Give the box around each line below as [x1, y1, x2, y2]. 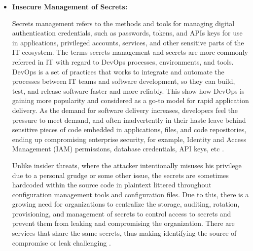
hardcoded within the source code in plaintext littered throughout [12, 179, 212, 190]
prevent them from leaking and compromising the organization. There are [12, 218, 235, 228]
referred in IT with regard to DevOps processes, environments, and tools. [12, 56, 234, 67]
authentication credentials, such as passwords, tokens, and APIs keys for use [12, 28, 243, 38]
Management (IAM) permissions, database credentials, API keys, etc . [12, 143, 224, 154]
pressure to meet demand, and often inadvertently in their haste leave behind [12, 114, 246, 125]
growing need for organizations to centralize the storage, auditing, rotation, [12, 199, 240, 209]
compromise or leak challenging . [12, 237, 111, 248]
